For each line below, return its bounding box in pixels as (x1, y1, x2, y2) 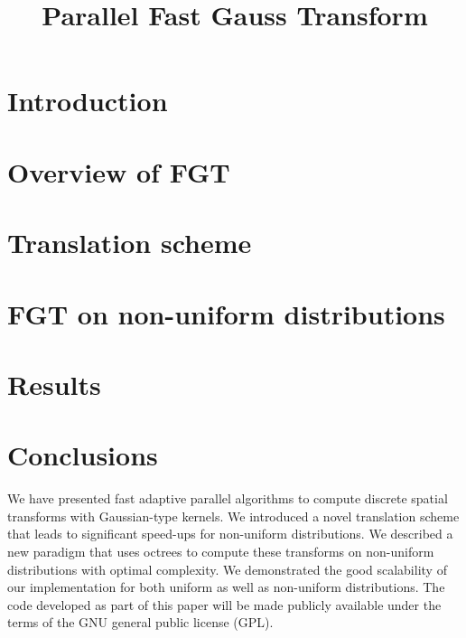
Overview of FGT (7, 153, 230, 190)
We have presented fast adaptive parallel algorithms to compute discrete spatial (7, 489, 448, 508)
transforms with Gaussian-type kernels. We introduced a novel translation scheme (7, 506, 460, 525)
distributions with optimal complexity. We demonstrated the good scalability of (7, 559, 447, 578)
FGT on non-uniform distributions (7, 295, 445, 332)
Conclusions (7, 436, 158, 474)
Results (7, 365, 101, 402)
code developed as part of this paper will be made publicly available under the (7, 595, 442, 614)
